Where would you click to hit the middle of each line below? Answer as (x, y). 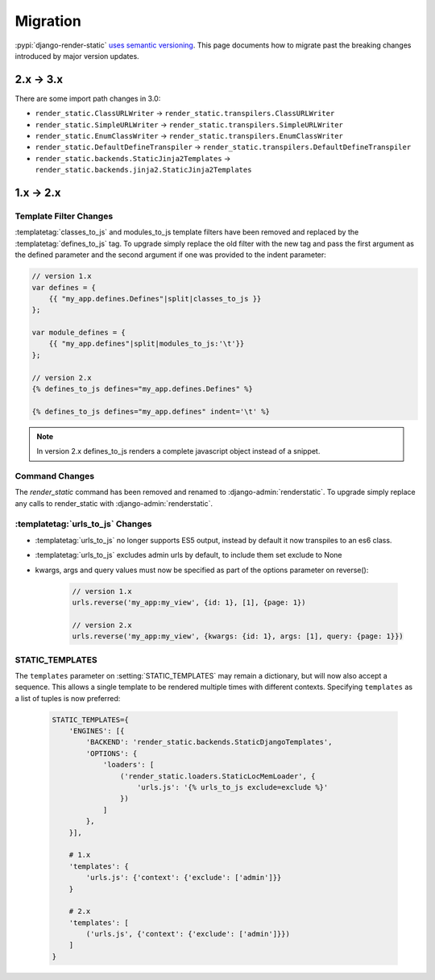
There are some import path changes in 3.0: (88, 98)
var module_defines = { (79, 333)
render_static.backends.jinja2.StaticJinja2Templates (143, 170)
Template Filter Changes (64, 216)
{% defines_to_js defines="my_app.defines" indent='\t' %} (151, 411)
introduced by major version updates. (77, 56)
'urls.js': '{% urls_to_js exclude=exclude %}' (233, 787)
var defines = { (64, 287)
